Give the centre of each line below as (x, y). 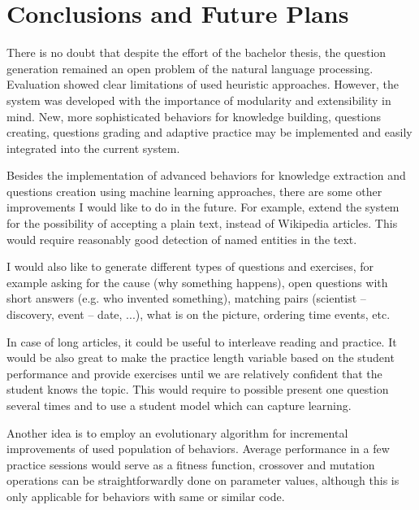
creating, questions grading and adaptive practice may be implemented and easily (209, 132)
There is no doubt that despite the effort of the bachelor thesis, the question (197, 52)
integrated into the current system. (93, 148)
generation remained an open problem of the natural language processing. (190, 68)
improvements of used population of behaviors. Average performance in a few (198, 449)
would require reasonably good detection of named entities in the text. (182, 239)
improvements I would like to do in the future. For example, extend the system (203, 207)
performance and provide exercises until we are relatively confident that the (194, 373)
